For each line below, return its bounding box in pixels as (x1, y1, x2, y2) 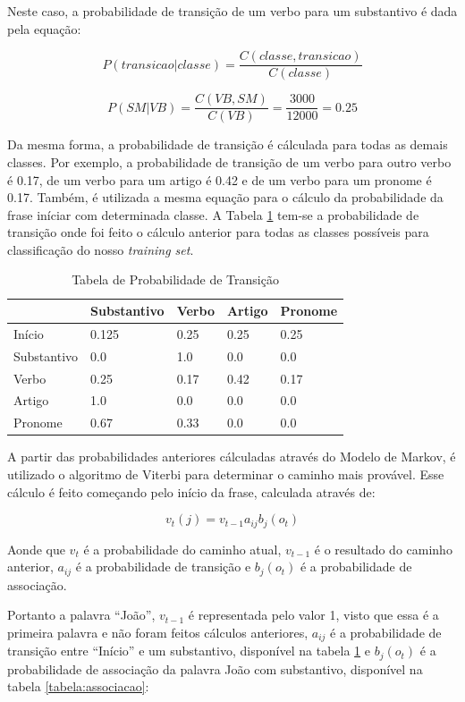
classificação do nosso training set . (7, 240, 194, 258)
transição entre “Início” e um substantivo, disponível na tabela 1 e (7, 641, 370, 660)
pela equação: (7, 19, 81, 38)
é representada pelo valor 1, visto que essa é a (188, 605, 439, 624)
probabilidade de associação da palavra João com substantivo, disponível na (7, 659, 423, 678)
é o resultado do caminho (314, 539, 452, 558)
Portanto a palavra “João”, (7, 605, 156, 624)
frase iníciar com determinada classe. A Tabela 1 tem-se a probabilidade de (7, 205, 419, 224)
